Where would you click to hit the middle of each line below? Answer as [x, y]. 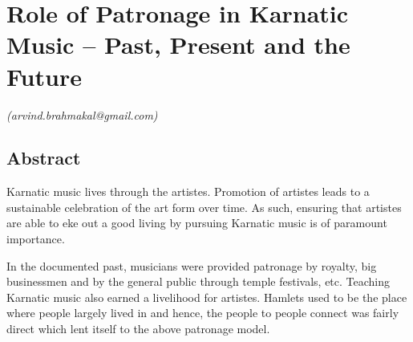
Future [44, 76]
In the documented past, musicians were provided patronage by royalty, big [192, 265]
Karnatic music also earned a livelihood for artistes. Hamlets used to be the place [207, 297]
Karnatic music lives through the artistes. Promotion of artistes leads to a [188, 191]
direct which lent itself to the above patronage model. [138, 329]
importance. [36, 239]
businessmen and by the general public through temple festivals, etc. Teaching [198, 281]
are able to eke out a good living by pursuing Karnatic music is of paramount [197, 223]
